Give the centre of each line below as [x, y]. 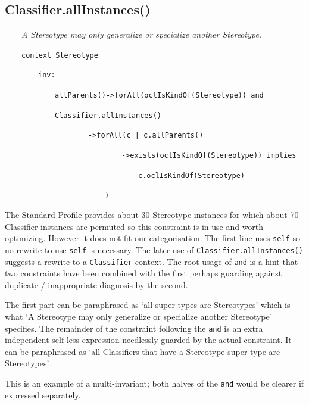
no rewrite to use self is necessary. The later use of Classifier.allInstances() [154, 249]
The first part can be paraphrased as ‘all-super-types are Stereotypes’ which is [148, 305]
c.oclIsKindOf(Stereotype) [191, 175]
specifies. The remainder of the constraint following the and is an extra [134, 328]
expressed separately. [43, 395]
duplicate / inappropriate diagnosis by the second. [96, 284]
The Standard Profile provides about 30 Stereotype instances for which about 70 [152, 215]
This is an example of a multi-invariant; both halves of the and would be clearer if [154, 383]
